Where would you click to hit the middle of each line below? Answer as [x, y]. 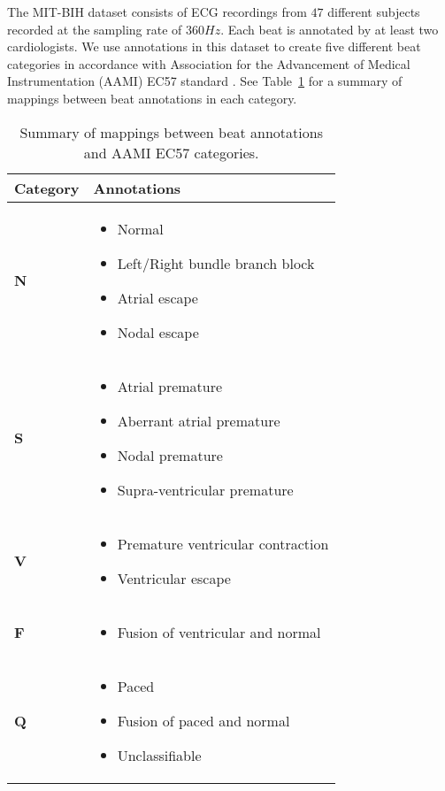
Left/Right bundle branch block [216, 263]
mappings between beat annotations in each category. [152, 98]
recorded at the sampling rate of [95, 29]
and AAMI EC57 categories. [171, 152]
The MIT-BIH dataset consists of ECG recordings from [157, 12]
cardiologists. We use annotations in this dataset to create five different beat [214, 46]
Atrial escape [157, 297]
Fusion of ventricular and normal [219, 632]
